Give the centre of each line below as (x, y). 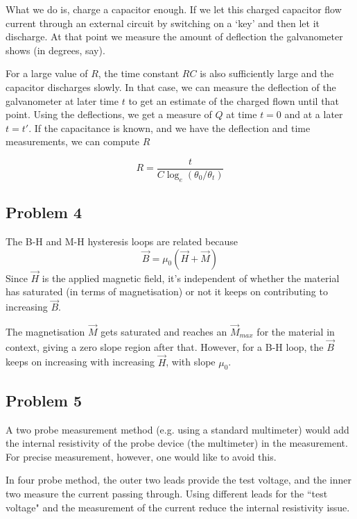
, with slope (191, 362)
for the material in (296, 332)
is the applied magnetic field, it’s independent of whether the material (191, 278)
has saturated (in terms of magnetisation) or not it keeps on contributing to (167, 291)
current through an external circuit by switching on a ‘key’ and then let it (163, 23)
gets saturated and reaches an (164, 332)
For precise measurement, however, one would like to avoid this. (141, 456)
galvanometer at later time (62, 100)
